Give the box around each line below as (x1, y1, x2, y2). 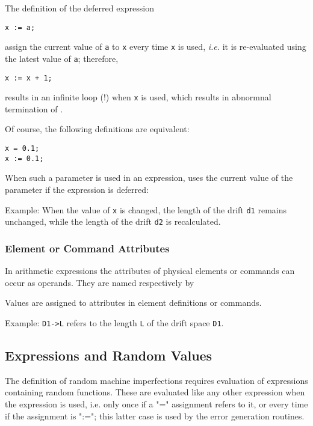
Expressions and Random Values (5, 345, 212, 364)
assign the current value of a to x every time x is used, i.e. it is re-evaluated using (5, 40, 306, 53)
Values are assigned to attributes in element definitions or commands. (5, 296, 262, 309)
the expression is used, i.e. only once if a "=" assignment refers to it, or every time (5, 397, 308, 410)
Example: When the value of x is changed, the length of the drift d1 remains (5, 203, 287, 216)
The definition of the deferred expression (5, 2, 155, 14)
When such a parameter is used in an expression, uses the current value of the (5, 171, 293, 184)
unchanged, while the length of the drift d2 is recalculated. (5, 215, 221, 228)
